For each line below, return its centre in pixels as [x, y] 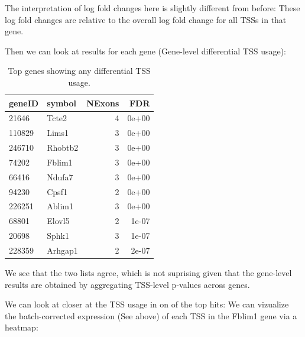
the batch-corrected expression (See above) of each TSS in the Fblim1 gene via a [151, 315]
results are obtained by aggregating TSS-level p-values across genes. [127, 284]
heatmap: [22, 327]
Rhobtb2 [63, 148]
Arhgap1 [62, 250]
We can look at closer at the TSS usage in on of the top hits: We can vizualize [147, 304]
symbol [61, 103]
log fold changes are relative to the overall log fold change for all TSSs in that [146, 19]
